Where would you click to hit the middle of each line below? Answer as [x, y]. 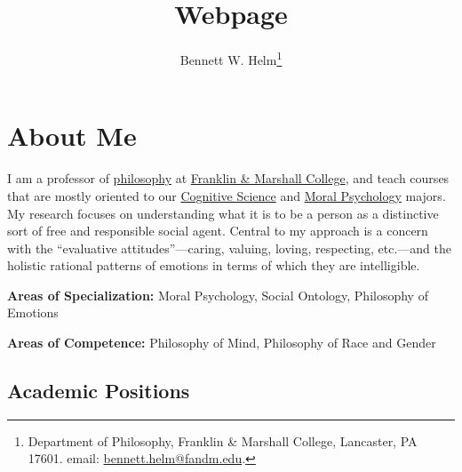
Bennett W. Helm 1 [231, 58]
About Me [72, 136]
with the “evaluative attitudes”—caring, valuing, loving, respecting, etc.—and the [229, 248]
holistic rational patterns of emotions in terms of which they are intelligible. [214, 265]
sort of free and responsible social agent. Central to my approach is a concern [218, 231]
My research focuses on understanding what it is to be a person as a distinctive [223, 213]
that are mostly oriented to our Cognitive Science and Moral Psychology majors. [227, 195]
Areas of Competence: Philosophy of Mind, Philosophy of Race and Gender [222, 343]
